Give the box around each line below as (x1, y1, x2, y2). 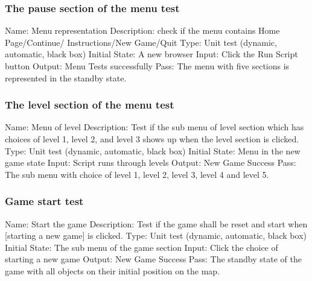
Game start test (5, 194, 84, 209)
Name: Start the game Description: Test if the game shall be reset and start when (5, 217, 308, 230)
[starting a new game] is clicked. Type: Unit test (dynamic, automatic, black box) (5, 229, 307, 242)
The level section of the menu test (5, 97, 174, 112)
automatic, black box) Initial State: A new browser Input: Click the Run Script (5, 48, 298, 60)
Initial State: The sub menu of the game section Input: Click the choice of (5, 241, 278, 253)
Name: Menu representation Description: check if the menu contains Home (5, 24, 280, 37)
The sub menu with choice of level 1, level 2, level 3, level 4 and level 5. (5, 168, 269, 180)
